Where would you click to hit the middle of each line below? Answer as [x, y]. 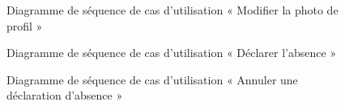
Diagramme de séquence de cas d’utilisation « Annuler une [152, 79]
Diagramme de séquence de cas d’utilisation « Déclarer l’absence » [172, 53]
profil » [25, 25]
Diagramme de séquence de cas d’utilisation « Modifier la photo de [172, 10]
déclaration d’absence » [65, 95]
